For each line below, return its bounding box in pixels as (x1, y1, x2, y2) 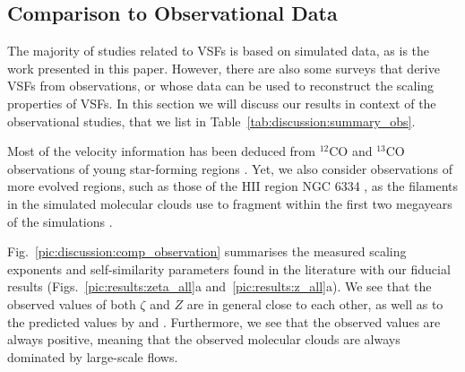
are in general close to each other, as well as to (186, 294, 443, 313)
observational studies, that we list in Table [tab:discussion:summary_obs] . (7, 111, 416, 130)
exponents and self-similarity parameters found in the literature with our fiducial (7, 259, 451, 278)
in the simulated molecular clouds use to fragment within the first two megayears (7, 194, 452, 212)
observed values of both (7, 294, 136, 313)
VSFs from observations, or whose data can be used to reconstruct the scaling (7, 76, 435, 95)
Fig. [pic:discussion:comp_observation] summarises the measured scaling (7, 242, 407, 261)
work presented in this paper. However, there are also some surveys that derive (7, 58, 440, 77)
